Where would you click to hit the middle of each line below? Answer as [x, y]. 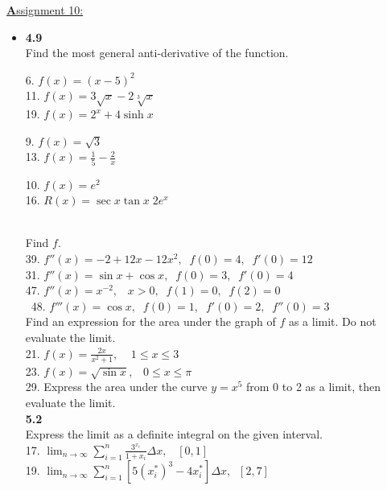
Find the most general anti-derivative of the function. [157, 53]
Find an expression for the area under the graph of [150, 321]
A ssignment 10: [45, 10]
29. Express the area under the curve [116, 387]
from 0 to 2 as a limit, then [313, 387]
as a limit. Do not [332, 321]
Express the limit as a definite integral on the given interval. [174, 434]
